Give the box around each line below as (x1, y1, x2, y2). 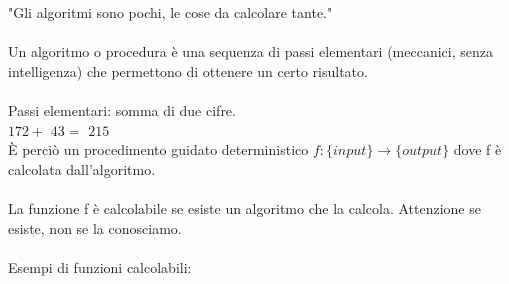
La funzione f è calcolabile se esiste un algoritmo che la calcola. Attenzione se (8, 197, 481, 218)
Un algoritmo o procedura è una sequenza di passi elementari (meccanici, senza (8, 41, 493, 62)
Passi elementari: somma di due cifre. (8, 99, 236, 120)
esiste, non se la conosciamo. (8, 217, 182, 238)
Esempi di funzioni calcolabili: (8, 256, 192, 277)
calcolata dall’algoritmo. (8, 158, 156, 179)
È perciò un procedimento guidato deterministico (8, 139, 309, 160)
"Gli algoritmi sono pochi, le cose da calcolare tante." (8, 2, 333, 22)
